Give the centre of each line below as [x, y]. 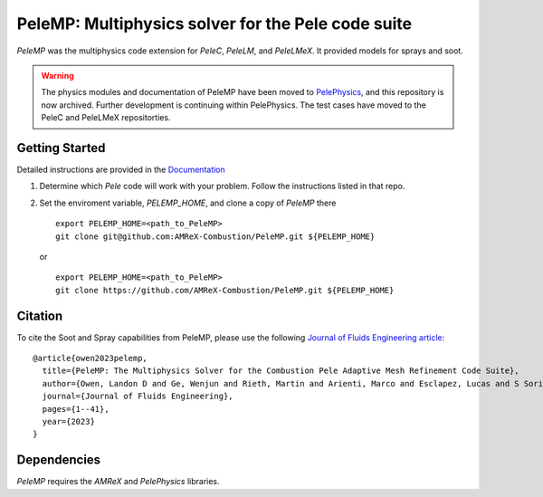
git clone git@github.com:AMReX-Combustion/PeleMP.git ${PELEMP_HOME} [215, 236]
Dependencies [59, 460]
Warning [57, 75]
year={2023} [68, 421]
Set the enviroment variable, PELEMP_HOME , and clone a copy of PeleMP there [188, 203]
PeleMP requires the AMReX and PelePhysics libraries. [119, 482]
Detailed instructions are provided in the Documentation [121, 170]
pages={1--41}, [76, 409]
